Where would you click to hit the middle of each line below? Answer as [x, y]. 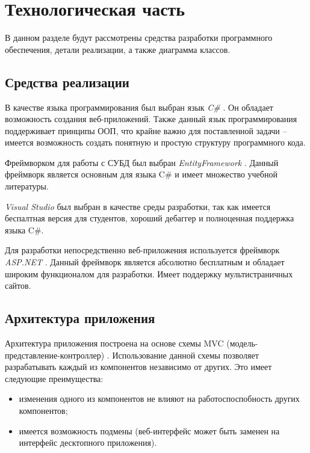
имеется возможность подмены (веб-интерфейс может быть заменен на [149, 430]
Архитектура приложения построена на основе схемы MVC [114, 343]
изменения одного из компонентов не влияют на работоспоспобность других [159, 399]
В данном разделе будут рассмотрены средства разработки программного [139, 38]
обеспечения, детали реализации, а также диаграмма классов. [118, 49]
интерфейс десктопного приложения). [88, 442]
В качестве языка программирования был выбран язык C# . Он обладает [139, 107]
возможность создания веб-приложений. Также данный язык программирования [151, 119]
